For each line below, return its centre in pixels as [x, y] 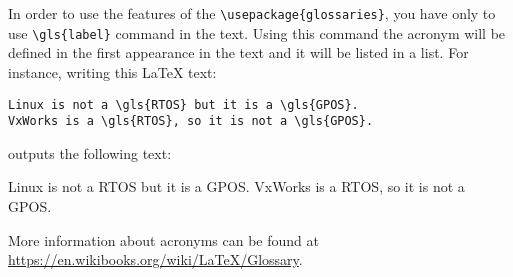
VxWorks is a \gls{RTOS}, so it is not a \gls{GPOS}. [191, 121]
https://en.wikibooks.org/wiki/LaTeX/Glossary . [155, 259]
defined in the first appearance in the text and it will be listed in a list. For [238, 52]
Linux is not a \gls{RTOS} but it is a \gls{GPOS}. [183, 104]
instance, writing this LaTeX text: [112, 71]
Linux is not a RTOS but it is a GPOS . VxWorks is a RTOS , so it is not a [236, 186]
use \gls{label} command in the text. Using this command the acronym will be [257, 32]
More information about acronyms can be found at [163, 239]
